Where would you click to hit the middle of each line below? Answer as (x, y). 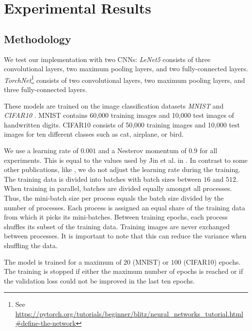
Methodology (38, 39)
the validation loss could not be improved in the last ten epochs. (99, 280)
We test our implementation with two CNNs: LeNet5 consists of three (107, 59)
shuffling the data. (31, 245)
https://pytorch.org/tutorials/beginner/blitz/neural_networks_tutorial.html (129, 313)
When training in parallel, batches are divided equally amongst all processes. (118, 188)
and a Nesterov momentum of (142, 150)
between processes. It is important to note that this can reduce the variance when (125, 236)
